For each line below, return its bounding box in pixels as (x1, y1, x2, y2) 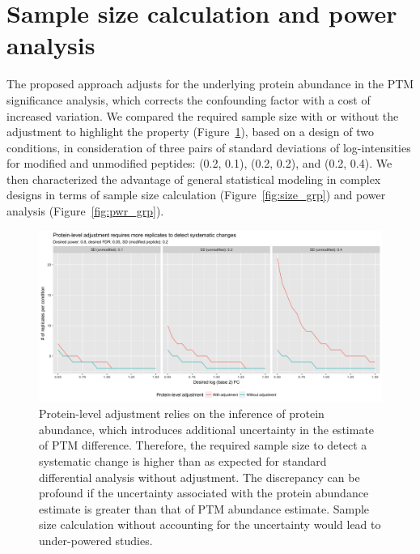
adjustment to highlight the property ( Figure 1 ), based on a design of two (6, 123, 375, 140)
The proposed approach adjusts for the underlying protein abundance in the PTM (6, 75, 414, 92)
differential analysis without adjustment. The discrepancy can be (39, 468, 360, 485)
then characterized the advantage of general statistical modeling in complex (6, 170, 381, 187)
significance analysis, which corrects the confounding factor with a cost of (6, 91, 371, 108)
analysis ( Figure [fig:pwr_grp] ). (6, 202, 164, 219)
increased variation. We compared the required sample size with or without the (6, 107, 399, 124)
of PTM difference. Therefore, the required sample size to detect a (39, 437, 367, 454)
